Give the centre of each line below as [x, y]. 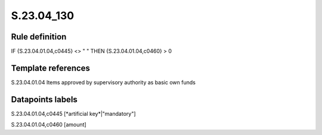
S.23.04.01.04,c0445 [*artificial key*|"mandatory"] [74, 113]
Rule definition [39, 37]
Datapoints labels [44, 99]
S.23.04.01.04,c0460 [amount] [49, 125]
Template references [51, 68]
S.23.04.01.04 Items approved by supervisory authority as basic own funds [103, 82]
